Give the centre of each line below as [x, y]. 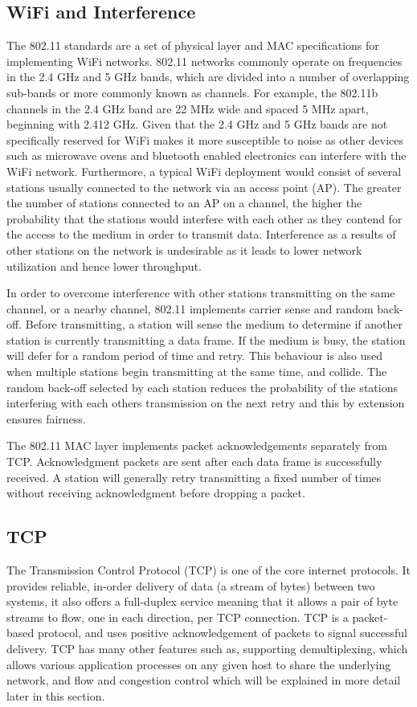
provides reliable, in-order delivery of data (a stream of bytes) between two [191, 585]
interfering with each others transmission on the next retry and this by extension [206, 403]
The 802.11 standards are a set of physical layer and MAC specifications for [193, 45]
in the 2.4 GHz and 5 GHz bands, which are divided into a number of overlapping [208, 77]
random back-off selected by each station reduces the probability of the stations [202, 387]
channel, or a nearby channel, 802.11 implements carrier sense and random [190, 308]
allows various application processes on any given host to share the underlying [199, 664]
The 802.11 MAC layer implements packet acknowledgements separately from [197, 445]
